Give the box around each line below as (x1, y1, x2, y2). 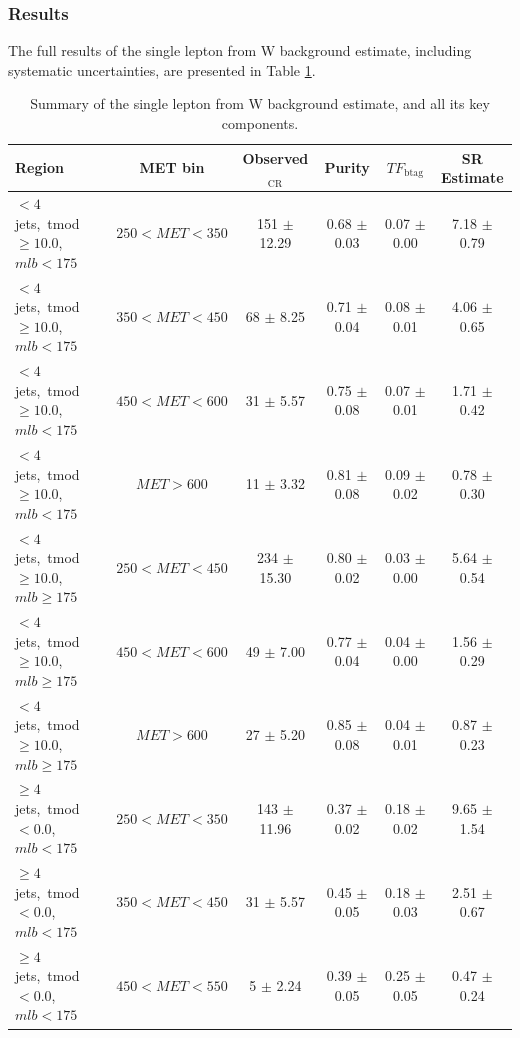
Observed (242, 147, 309, 168)
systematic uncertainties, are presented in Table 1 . (8, 59, 316, 80)
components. (221, 113, 299, 133)
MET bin (139, 157, 205, 178)
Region (15, 157, 64, 178)
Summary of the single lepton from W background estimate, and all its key (30, 93, 490, 114)
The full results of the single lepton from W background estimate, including (8, 40, 472, 61)
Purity (324, 157, 370, 178)
